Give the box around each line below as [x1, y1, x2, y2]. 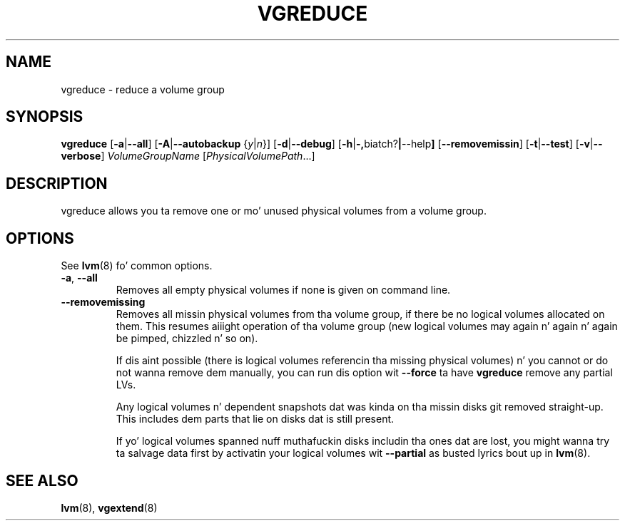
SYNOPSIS [6, 108, 83, 126]
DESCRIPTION [6, 174, 108, 192]
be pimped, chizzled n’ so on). [116, 332, 258, 345]
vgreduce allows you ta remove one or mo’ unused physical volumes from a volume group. [61, 205, 487, 217]
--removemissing [61, 296, 146, 309]
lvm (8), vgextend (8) [61, 501, 158, 514]
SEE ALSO [6, 471, 78, 490]
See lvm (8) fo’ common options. [61, 259, 213, 272]
